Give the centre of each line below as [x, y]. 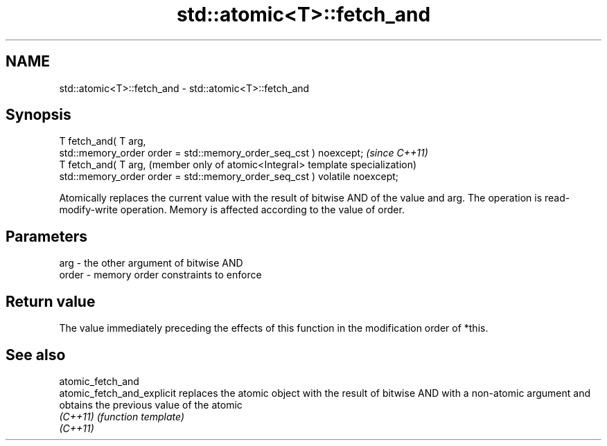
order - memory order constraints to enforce [160, 275]
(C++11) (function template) [122, 416]
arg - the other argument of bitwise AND [151, 263]
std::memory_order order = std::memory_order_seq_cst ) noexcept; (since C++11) [244, 153]
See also [36, 355]
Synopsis [38, 115]
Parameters [46, 236]
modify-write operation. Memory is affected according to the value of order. [232, 210]
